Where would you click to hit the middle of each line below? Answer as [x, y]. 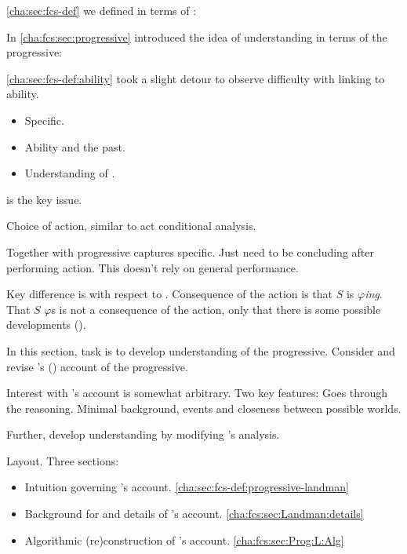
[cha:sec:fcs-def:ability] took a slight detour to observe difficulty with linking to [196, 78]
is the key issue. [44, 199]
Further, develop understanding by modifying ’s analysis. [143, 434]
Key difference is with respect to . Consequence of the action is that [170, 294]
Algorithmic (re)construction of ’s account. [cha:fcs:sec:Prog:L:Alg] [184, 539]
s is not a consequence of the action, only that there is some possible [216, 309]
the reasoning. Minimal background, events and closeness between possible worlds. [204, 408]
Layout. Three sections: [63, 460]
